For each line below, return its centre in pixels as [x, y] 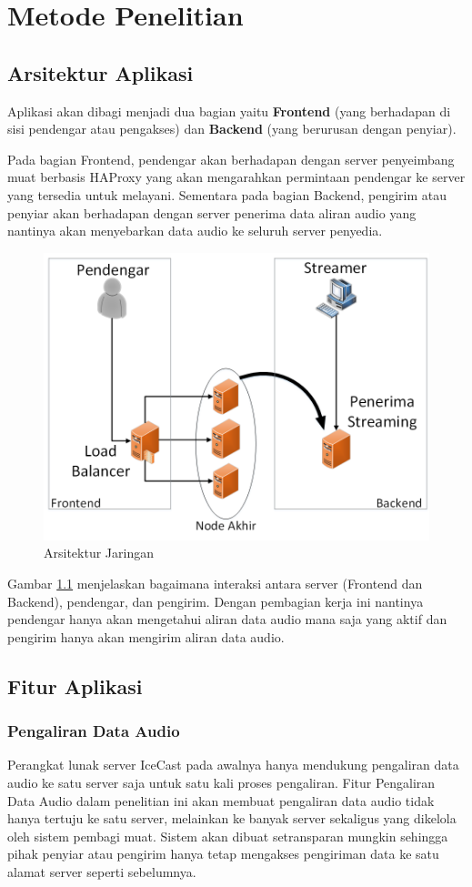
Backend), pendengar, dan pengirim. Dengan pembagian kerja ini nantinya [216, 601]
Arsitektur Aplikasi [100, 72]
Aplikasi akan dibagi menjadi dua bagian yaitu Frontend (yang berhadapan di [229, 111]
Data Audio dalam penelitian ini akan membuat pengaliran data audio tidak [221, 800]
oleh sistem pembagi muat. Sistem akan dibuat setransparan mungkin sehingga [228, 836]
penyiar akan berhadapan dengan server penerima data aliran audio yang [212, 212]
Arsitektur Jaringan [99, 553]
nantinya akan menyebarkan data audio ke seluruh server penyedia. [195, 231]
